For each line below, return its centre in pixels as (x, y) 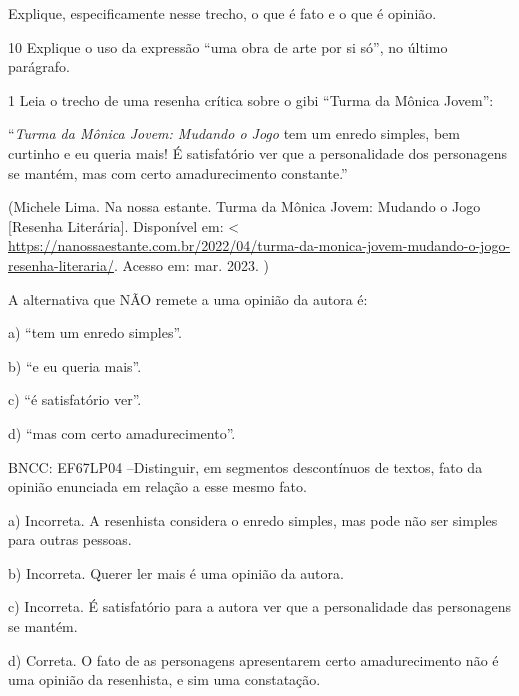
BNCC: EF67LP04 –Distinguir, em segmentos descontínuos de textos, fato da (245, 466)
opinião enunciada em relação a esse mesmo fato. (157, 486)
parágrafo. (39, 66)
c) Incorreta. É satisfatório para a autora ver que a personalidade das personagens (260, 606)
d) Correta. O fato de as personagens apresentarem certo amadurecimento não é (253, 659)
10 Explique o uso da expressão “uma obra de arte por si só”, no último (228, 46)
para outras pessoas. (70, 539)
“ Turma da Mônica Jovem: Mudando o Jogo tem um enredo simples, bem (234, 133)
